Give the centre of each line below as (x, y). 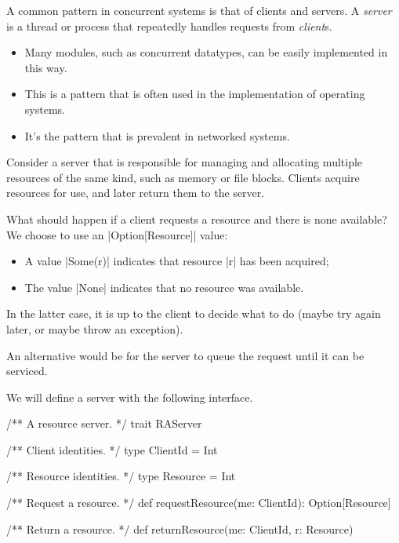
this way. (46, 67)
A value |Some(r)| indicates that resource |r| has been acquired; (177, 261)
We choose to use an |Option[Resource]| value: (117, 234)
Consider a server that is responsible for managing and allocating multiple (185, 162)
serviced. (27, 371)
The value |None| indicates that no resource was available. (164, 287)
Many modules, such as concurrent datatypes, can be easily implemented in (206, 52)
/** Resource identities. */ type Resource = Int (121, 476)
